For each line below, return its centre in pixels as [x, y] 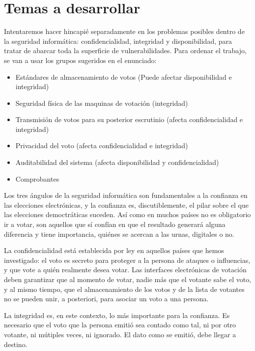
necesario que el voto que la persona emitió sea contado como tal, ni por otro [120, 325]
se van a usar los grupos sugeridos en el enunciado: [80, 60]
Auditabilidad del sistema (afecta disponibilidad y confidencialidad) [117, 162]
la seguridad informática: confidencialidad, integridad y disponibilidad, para [118, 41]
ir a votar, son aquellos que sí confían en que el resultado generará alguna [115, 224]
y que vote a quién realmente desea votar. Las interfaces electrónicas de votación [125, 270]
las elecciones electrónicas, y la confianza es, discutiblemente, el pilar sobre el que [126, 205]
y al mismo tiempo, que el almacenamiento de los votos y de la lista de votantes [124, 289]
